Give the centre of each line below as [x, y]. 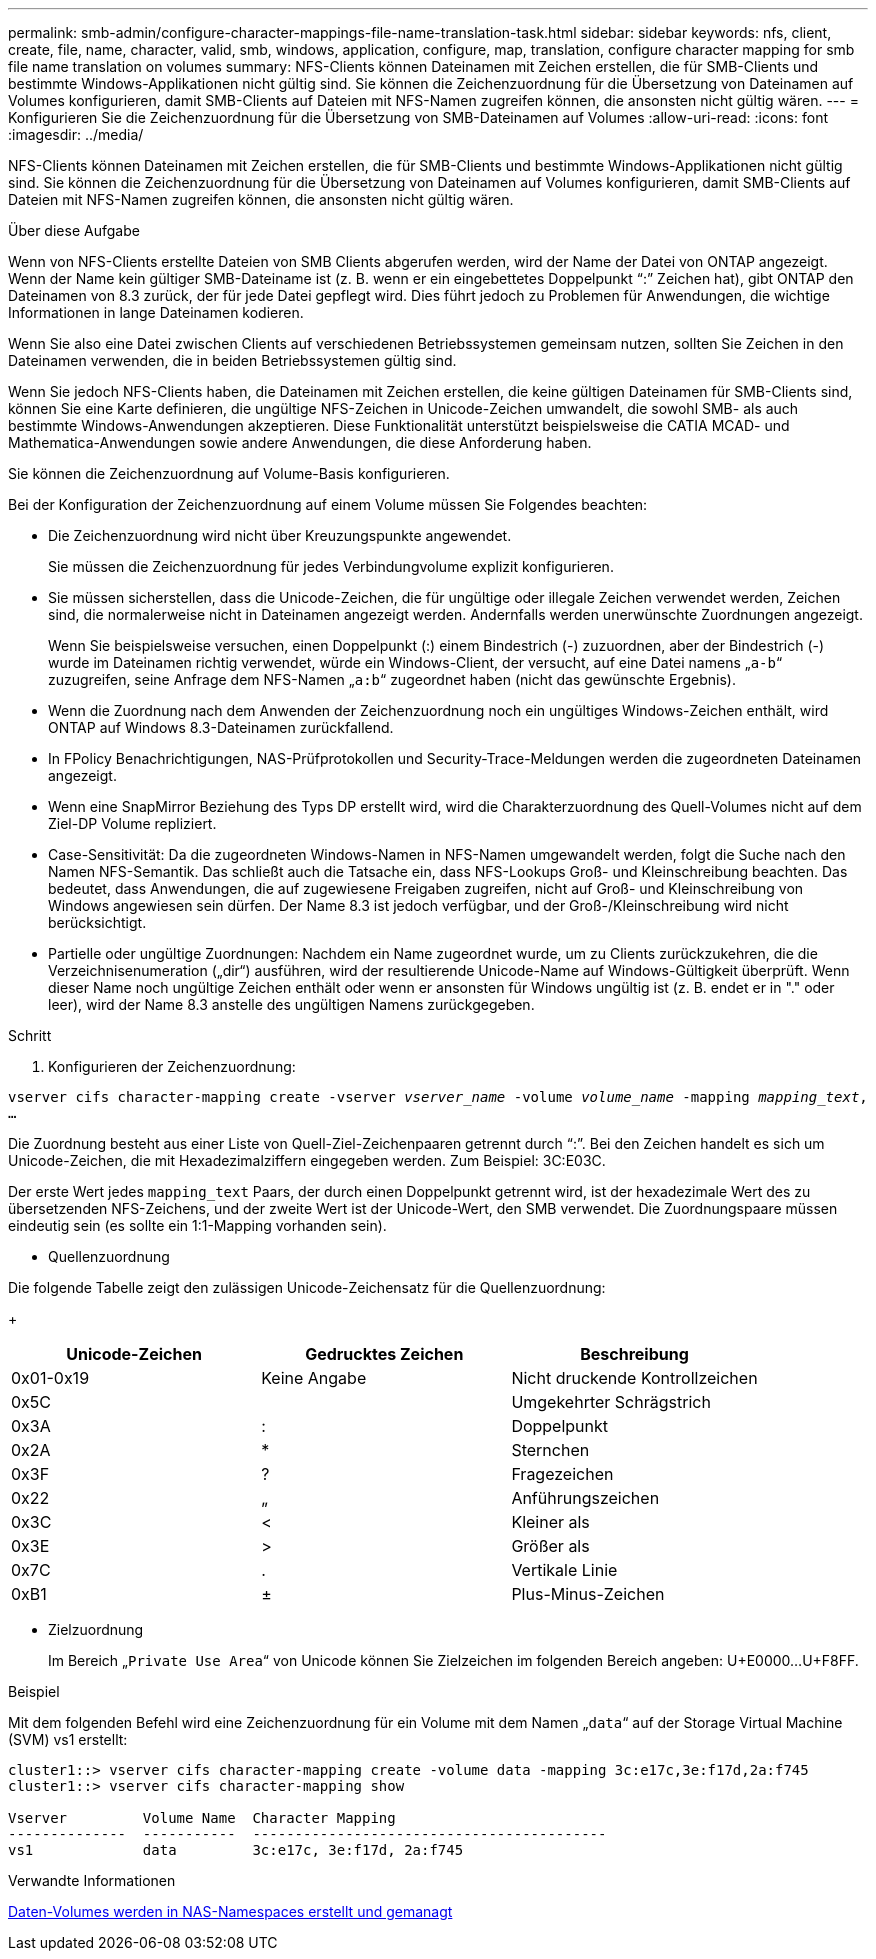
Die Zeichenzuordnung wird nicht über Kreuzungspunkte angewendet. [280, 535]
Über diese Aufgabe [74, 230]
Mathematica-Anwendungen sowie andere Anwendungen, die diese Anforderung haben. [300, 442]
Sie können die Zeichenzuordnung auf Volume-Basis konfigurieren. [229, 473]
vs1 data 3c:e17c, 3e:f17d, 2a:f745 [236, 1850]
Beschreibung [634, 1354]
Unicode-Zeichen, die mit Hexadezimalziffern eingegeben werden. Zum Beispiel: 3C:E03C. [307, 1160]
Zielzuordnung [96, 1629]
